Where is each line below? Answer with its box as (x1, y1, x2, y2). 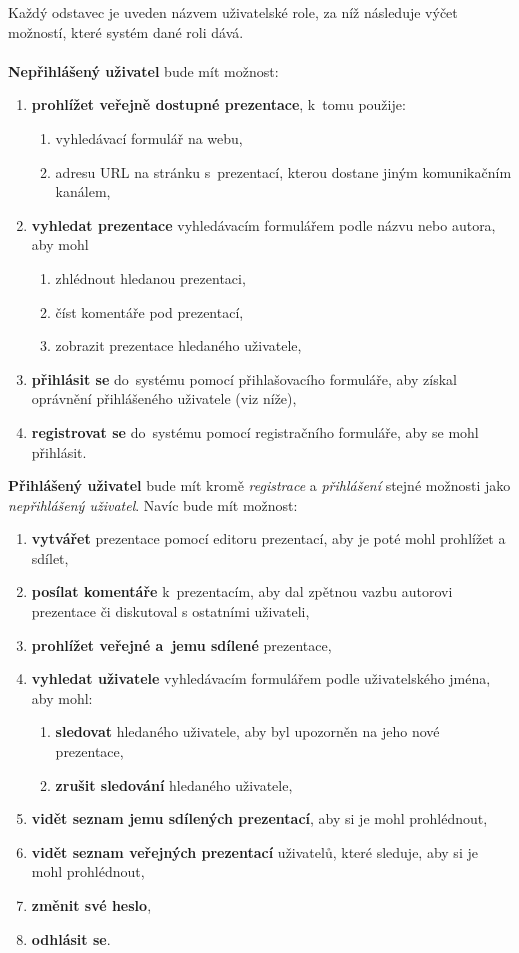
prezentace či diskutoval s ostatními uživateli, (31, 601, 310, 622)
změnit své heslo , (31, 895, 152, 915)
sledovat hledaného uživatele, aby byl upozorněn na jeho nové (55, 721, 440, 742)
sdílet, (31, 547, 69, 568)
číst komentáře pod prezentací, (55, 301, 244, 322)
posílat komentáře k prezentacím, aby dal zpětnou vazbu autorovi (31, 581, 453, 602)
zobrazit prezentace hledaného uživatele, (55, 335, 302, 356)
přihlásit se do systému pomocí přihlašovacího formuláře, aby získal (31, 368, 457, 389)
